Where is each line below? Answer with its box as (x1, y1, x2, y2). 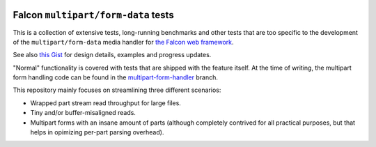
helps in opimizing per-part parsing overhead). (30, 128, 164, 137)
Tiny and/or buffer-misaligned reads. (30, 109, 136, 117)
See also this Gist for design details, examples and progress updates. (13, 51, 212, 59)
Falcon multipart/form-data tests (13, 9, 174, 21)
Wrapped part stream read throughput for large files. (30, 98, 181, 107)
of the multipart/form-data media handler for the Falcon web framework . (13, 38, 234, 46)
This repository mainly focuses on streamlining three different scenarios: (13, 86, 221, 94)
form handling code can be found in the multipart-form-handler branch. (13, 73, 219, 82)
